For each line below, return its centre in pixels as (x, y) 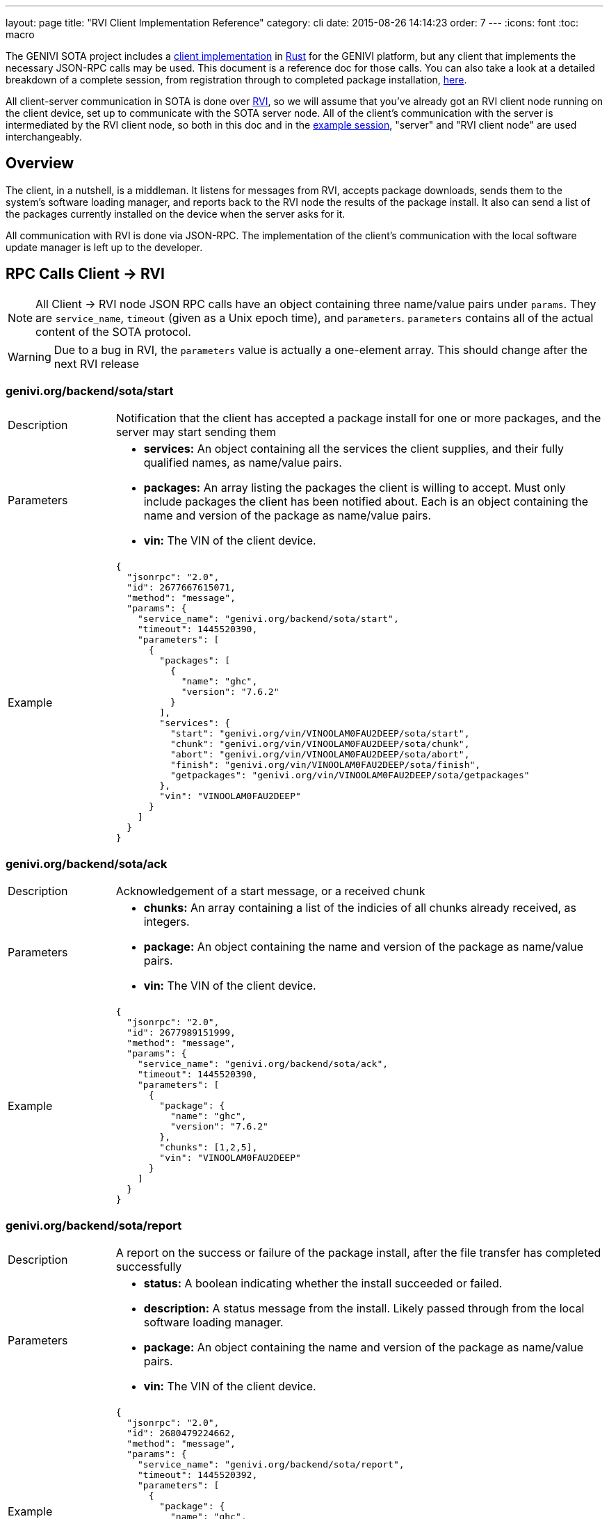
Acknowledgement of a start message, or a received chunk (270, 891)
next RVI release (97, 363)
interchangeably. (44, 137)
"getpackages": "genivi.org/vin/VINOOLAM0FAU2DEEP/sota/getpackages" (350, 775)
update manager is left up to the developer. (104, 247)
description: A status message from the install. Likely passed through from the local (364, 1308)
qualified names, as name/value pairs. (243, 463)
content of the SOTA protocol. (113, 331)
